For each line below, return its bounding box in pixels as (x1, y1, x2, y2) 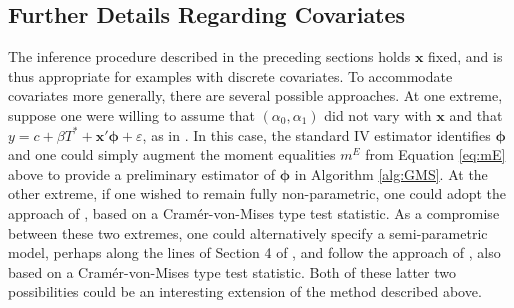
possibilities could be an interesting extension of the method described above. (8, 281, 482, 302)
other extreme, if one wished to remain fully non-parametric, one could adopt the (8, 183, 507, 204)
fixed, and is (428, 46, 503, 67)
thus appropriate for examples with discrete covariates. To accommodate (8, 65, 453, 86)
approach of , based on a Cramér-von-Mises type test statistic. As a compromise (8, 202, 500, 223)
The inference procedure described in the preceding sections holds (8, 46, 411, 67)
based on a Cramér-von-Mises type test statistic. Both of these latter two (8, 261, 456, 282)
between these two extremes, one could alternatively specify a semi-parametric (8, 222, 488, 243)
